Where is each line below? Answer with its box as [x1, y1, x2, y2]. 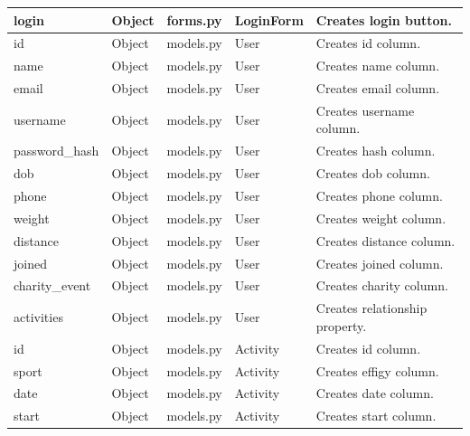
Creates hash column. [315, 141, 436, 160]
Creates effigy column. [315, 361, 439, 380]
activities [14, 308, 63, 327]
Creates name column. [315, 56, 440, 75]
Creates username [315, 100, 415, 119]
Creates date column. [315, 384, 434, 403]
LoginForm [234, 10, 304, 29]
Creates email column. [315, 79, 440, 98]
